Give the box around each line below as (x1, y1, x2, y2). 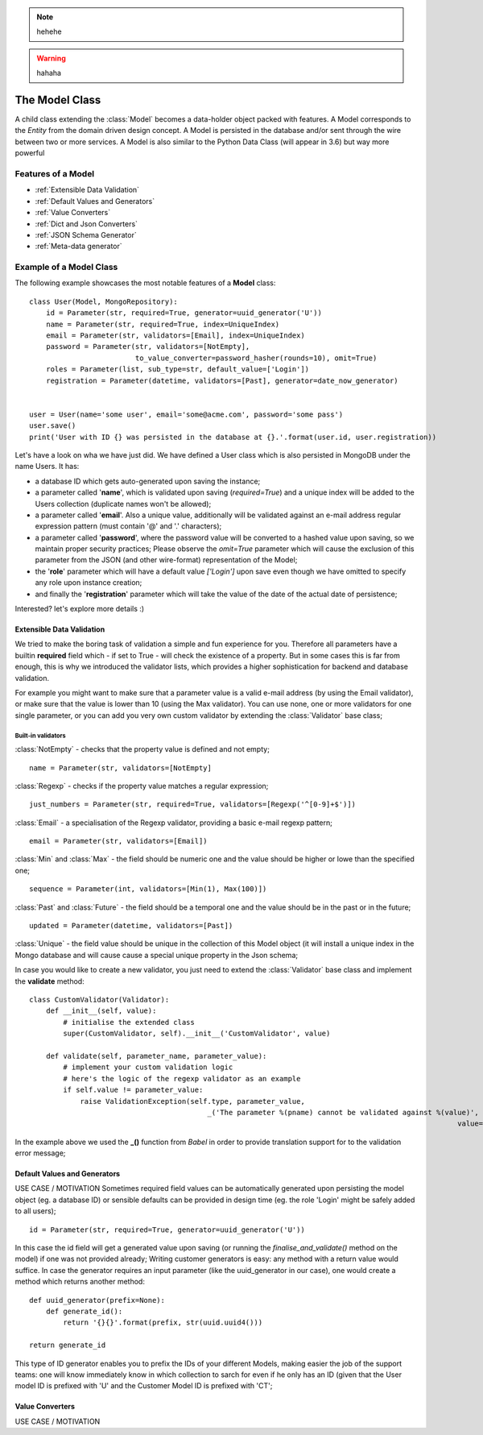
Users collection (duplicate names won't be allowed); (35, 499, 212, 508)
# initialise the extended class (63, 1018, 195, 1026)
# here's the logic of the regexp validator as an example (63, 1074, 301, 1083)
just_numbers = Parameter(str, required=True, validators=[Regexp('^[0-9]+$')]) (29, 800, 357, 809)
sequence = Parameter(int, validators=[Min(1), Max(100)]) (29, 885, 267, 894)
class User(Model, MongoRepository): (29, 297, 179, 306)
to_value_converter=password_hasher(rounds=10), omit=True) (134, 353, 378, 363)
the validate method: (14, 976, 85, 986)
